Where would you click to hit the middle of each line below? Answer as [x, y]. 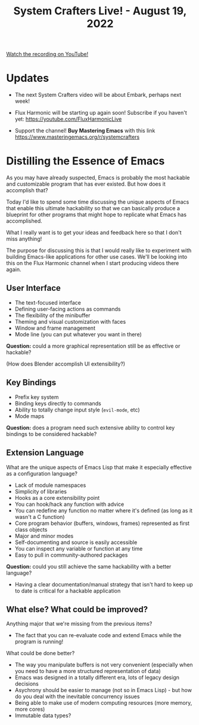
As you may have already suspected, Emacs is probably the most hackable [98, 178]
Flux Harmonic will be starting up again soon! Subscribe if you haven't [101, 113]
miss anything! [24, 239]
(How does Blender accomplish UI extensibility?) [66, 364]
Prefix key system [37, 397]
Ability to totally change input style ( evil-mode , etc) [77, 410]
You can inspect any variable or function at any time [79, 548]
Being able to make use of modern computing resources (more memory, [103, 703]
